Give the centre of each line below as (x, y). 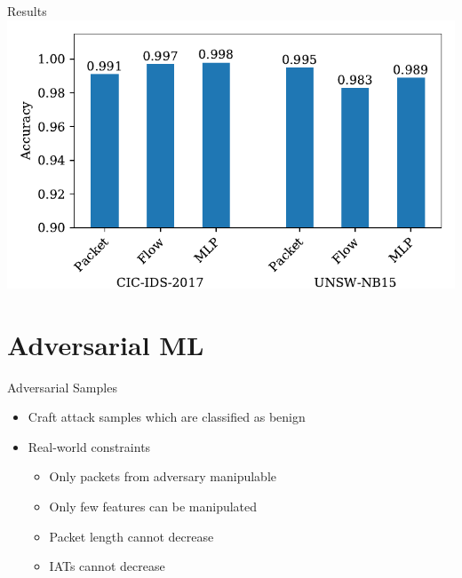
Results (27, 11)
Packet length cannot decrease (131, 536)
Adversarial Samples (62, 387)
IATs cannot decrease (107, 566)
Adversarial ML (106, 344)
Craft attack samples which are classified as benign (167, 417)
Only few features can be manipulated (153, 507)
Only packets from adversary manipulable (163, 476)
